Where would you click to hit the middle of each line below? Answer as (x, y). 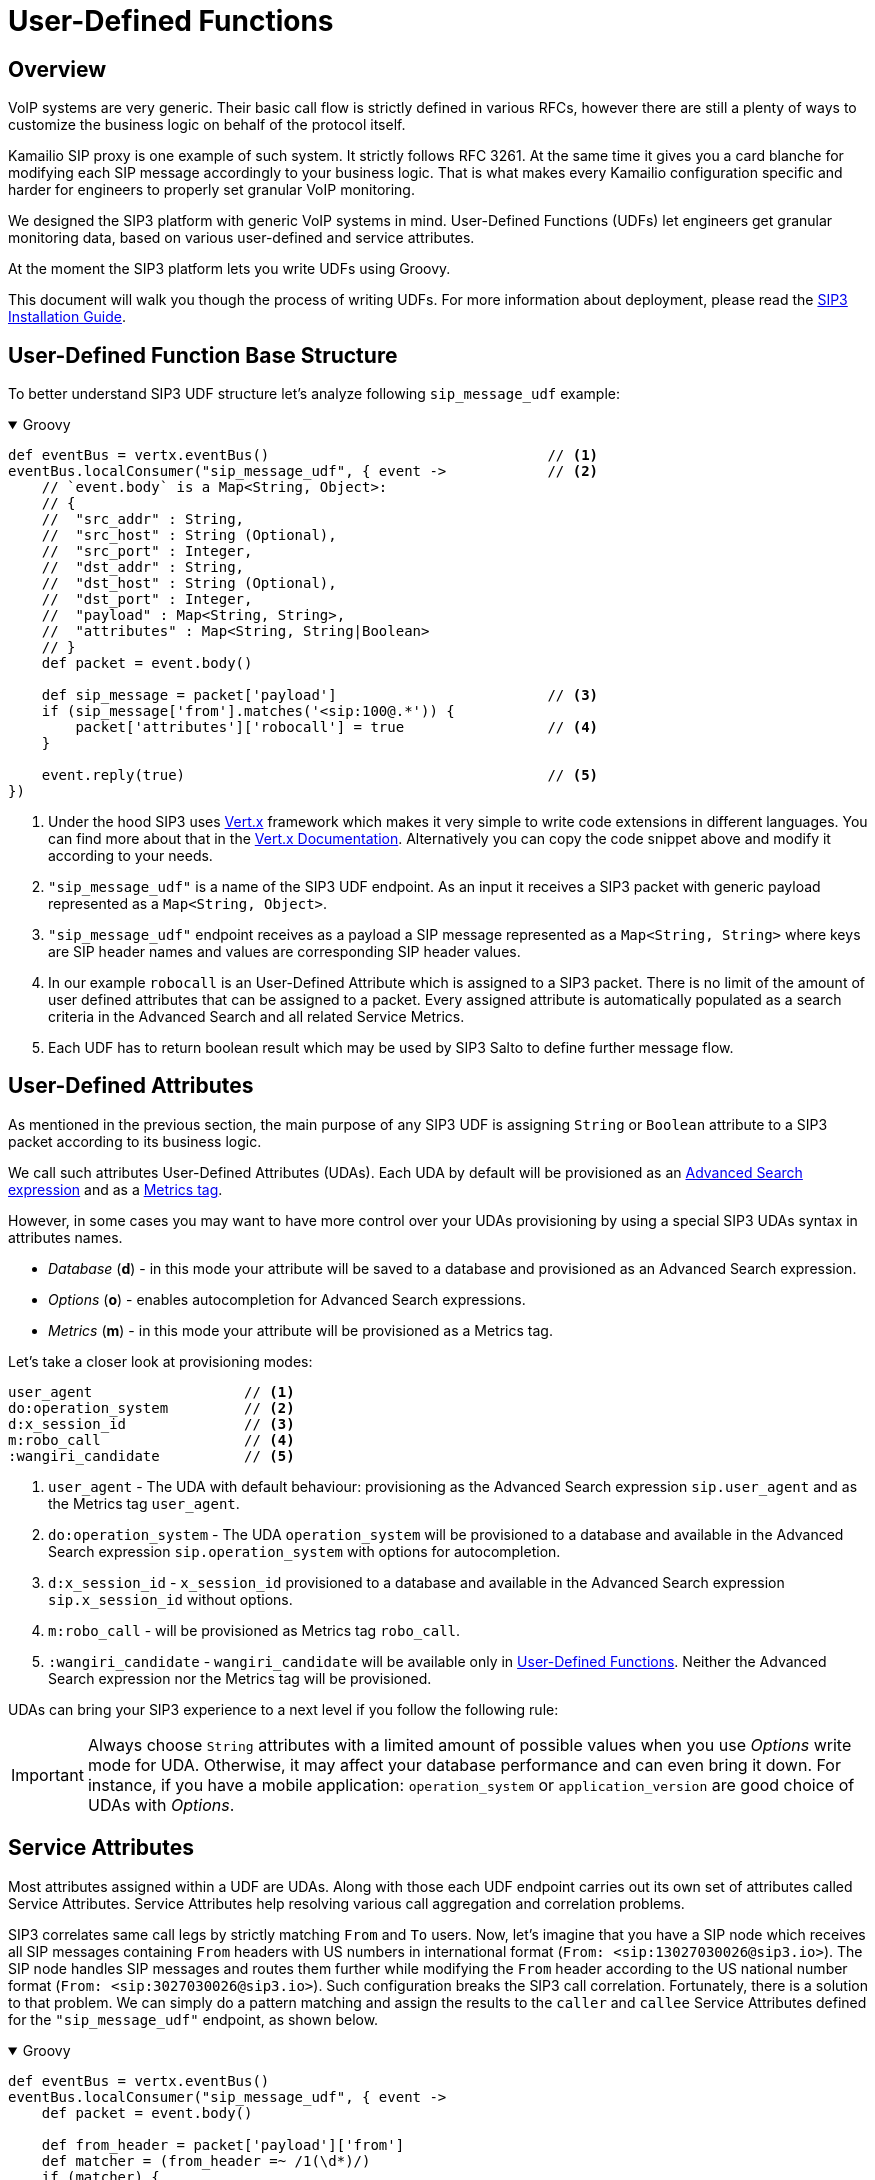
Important (47, 1774)
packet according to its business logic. (135, 1141)
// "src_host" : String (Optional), (189, 535)
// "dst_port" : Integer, (147, 599)
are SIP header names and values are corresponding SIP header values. (284, 952)
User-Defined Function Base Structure (203, 355)
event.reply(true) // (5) (320, 775)
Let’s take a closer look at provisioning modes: (160, 1361)
